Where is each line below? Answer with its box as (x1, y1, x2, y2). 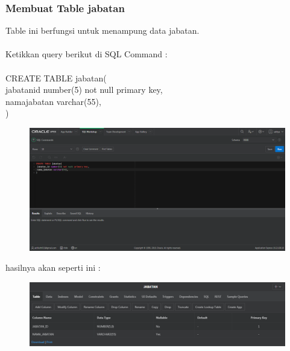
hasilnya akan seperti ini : (5, 261, 101, 274)
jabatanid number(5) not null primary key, (5, 83, 163, 96)
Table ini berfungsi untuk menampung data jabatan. (5, 24, 200, 37)
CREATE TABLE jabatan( (5, 71, 107, 84)
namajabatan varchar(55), (5, 95, 101, 107)
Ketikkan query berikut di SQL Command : (5, 48, 168, 60)
